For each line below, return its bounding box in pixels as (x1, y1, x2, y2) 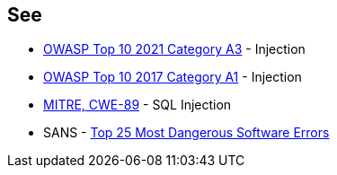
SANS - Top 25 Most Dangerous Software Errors (43, 125, 330, 141)
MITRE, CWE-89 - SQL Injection (43, 97, 232, 113)
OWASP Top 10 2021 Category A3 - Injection (43, 41, 306, 57)
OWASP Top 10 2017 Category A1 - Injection (43, 69, 302, 85)
